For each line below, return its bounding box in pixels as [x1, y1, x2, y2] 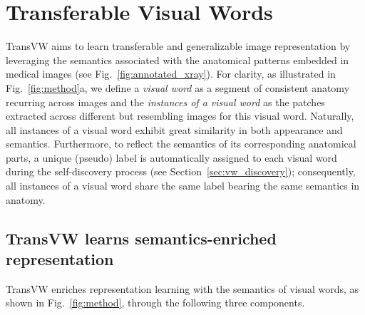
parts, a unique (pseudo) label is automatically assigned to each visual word [6, 150, 337, 165]
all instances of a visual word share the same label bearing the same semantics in [6, 178, 360, 193]
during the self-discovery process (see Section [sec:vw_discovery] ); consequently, [6, 164, 356, 179]
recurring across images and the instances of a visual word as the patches [6, 94, 325, 109]
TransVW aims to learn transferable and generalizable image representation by [6, 38, 351, 53]
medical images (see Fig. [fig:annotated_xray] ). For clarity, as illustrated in [6, 66, 336, 81]
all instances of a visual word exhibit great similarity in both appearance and [6, 122, 343, 137]
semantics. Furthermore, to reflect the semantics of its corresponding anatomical [6, 136, 356, 151]
